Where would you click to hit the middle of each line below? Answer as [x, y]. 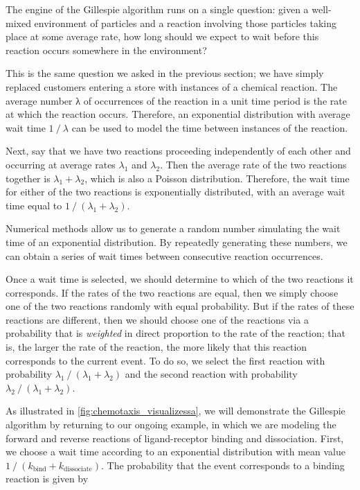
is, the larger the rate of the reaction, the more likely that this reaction [156, 347]
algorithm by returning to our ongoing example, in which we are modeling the [171, 425]
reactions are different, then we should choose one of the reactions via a [157, 319]
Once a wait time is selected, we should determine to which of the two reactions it [180, 279]
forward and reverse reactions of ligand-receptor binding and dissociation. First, [175, 438]
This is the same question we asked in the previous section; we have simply [165, 73]
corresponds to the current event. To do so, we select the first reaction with [165, 360]
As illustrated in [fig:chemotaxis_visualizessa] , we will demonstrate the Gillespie [175, 411]
